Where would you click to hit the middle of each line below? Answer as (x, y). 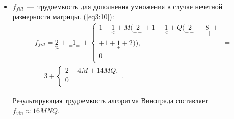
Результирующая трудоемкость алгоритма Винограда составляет (110, 101)
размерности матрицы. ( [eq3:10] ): (63, 16)
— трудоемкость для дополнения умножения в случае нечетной (125, 6)
